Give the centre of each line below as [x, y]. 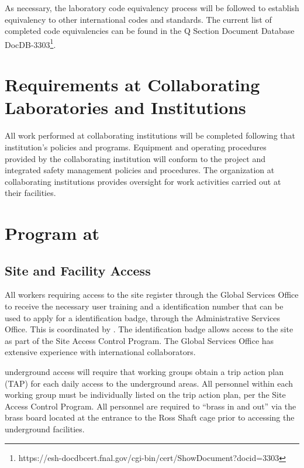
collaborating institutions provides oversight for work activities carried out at [143, 181]
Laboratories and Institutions [125, 107]
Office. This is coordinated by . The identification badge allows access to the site [149, 329]
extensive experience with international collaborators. [100, 352]
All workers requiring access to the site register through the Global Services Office [152, 295]
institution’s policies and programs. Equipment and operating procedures [136, 147]
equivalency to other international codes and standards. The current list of [138, 19]
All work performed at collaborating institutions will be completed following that [150, 135]
